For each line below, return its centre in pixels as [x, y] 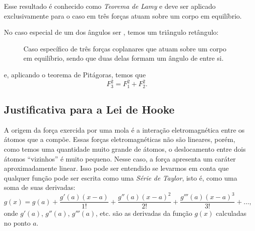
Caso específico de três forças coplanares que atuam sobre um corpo [125, 48]
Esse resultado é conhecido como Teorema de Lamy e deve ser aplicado [110, 6]
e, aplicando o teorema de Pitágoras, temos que [75, 74]
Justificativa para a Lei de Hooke [89, 109]
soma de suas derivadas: [40, 187]
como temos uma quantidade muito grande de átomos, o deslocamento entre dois [125, 149]
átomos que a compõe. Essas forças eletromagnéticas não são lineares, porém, [120, 139]
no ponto [17, 223]
